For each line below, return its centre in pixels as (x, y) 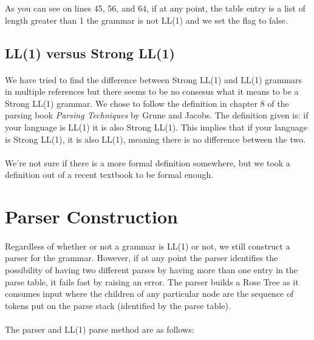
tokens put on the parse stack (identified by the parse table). (118, 305)
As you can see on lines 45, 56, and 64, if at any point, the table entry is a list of (155, 8)
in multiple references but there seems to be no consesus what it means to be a (152, 91)
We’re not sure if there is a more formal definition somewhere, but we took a (148, 162)
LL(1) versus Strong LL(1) (90, 53)
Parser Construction (91, 216)
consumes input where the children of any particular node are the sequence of (149, 294)
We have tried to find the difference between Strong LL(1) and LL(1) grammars (154, 79)
